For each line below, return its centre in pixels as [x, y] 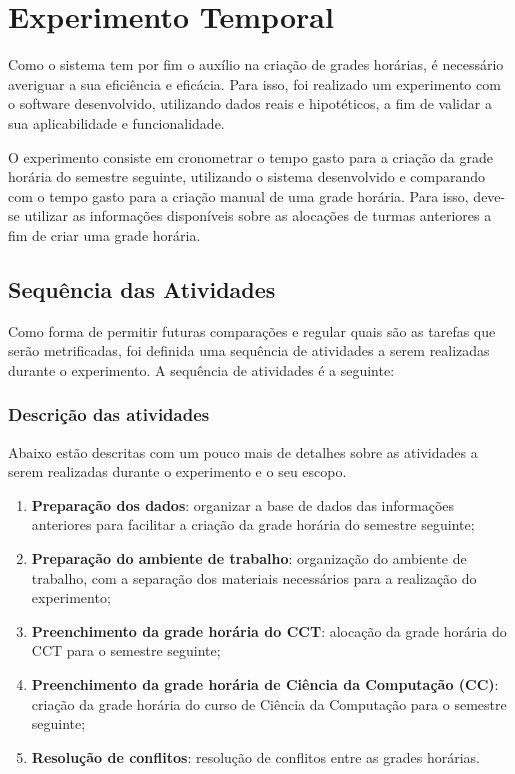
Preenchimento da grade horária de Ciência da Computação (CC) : [265, 684]
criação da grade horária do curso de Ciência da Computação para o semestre [269, 703]
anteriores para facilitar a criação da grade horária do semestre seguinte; [253, 524]
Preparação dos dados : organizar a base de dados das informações [243, 504]
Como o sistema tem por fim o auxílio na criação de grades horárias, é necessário [256, 64]
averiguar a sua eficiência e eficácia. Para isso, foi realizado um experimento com [254, 83]
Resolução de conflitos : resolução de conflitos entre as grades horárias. [256, 756]
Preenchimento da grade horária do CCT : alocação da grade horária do [269, 630]
